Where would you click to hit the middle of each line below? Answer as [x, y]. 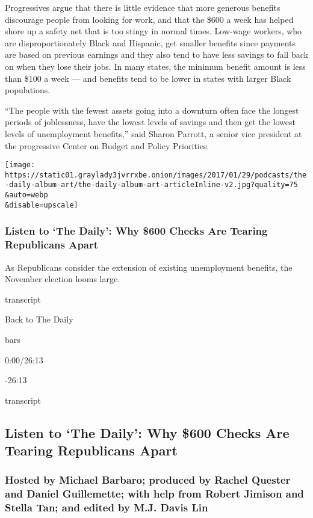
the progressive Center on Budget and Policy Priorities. [107, 145]
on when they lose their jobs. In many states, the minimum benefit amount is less [155, 66]
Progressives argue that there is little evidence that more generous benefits [143, 7]
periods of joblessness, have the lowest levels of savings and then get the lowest [150, 122]
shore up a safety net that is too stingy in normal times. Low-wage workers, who [153, 31]
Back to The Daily [39, 319]
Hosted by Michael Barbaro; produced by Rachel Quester [148, 480]
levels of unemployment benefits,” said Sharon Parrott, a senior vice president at [153, 133]
